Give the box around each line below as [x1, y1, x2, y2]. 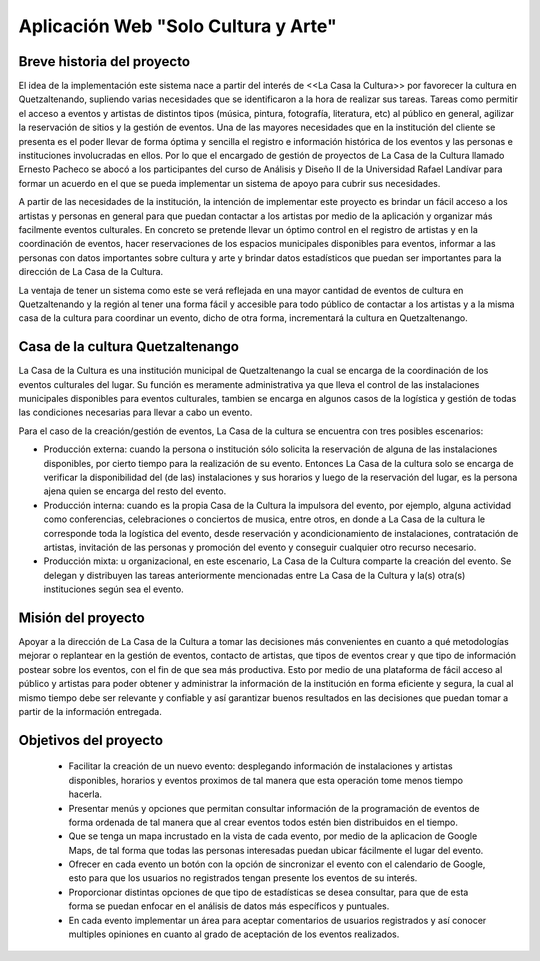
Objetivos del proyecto [18, 731, 164, 749]
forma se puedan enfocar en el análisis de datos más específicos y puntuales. [68, 900, 390, 912]
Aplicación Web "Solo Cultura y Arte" [18, 15, 337, 37]
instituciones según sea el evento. [43, 583, 184, 595]
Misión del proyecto [18, 609, 145, 626]
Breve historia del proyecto [18, 53, 190, 70]
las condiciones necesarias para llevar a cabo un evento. [18, 406, 253, 419]
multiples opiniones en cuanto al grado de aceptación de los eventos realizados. [68, 928, 400, 940]
